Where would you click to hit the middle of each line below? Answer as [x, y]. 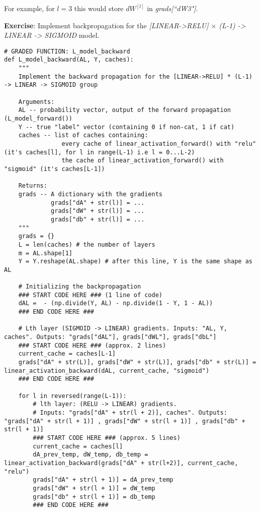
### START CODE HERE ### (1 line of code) [90, 295]
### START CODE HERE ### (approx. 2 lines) [92, 345]
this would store [99, 8]
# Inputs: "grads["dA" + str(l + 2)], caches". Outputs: [130, 413]
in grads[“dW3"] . [172, 8]
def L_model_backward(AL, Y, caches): [69, 60]
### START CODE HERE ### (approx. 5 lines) [107, 438]
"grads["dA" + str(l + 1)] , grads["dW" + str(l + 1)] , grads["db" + [125, 421]
